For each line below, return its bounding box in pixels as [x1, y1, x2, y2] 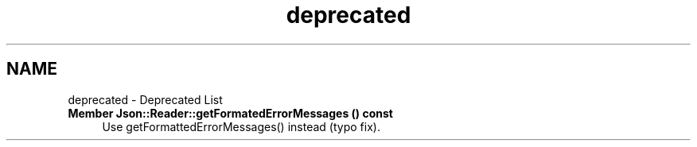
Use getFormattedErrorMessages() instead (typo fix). [102, 119, 380, 133]
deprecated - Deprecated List [68, 92, 223, 106]
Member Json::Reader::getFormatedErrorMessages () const [68, 106, 393, 120]
